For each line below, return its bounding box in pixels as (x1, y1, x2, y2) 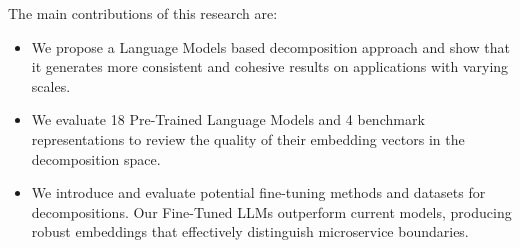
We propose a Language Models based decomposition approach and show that (31, 36, 511, 57)
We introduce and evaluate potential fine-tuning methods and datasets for (31, 182, 486, 203)
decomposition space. (31, 148, 161, 169)
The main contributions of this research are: (8, 3, 278, 23)
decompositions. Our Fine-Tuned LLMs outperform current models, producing (31, 201, 512, 222)
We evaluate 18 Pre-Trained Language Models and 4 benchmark (31, 109, 425, 130)
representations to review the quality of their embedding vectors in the (31, 128, 465, 149)
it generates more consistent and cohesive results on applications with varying (31, 56, 509, 77)
